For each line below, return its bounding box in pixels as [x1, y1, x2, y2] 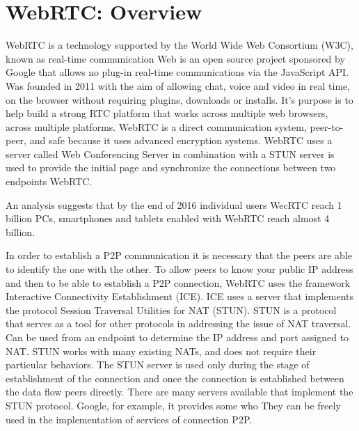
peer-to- [310, 119, 344, 134]
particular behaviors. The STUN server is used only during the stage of [6, 357, 310, 372]
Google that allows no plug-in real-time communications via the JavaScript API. [6, 65, 349, 79]
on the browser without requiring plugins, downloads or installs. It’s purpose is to [6, 92, 353, 107]
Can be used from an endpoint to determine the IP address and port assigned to [6, 330, 349, 344]
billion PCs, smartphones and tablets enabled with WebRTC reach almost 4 [6, 211, 330, 226]
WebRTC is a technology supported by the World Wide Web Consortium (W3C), [6, 38, 353, 52]
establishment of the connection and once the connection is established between [6, 370, 344, 385]
